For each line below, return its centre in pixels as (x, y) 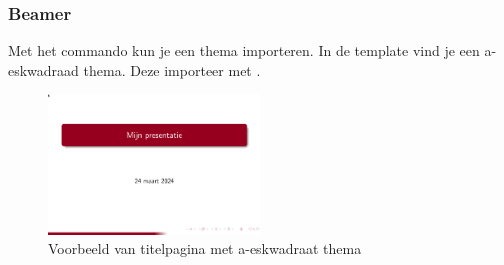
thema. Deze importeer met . (172, 69)
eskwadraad (43, 69)
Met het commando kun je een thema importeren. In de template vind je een (244, 50)
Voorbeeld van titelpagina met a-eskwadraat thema (205, 248)
